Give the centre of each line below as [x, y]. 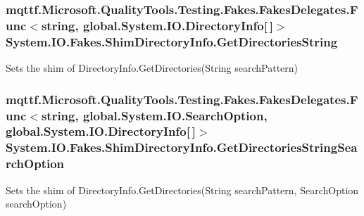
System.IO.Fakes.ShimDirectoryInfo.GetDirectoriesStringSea [182, 147]
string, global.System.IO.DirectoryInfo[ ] [157, 25]
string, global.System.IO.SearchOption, [154, 115]
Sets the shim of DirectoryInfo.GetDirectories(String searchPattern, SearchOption [182, 190]
